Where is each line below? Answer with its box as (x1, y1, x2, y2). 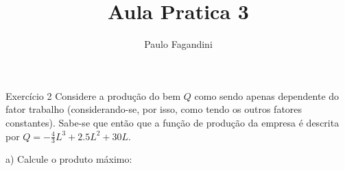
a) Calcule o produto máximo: (5, 152, 132, 166)
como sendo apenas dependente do (194, 88, 340, 103)
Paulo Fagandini (144, 37, 213, 51)
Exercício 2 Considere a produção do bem (5, 88, 181, 103)
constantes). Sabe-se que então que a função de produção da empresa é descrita (5, 115, 340, 129)
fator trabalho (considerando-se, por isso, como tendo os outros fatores (5, 102, 302, 116)
